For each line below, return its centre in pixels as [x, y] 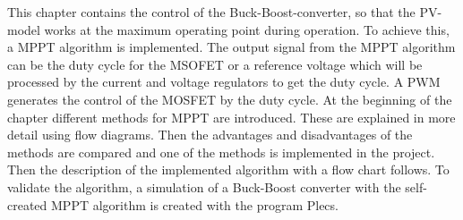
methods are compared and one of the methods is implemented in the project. [221, 152]
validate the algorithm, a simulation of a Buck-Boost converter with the [204, 186]
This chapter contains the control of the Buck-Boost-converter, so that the [211, 12]
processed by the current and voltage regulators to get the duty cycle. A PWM [224, 82]
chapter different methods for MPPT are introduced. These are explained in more [231, 117]
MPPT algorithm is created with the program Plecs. [195, 204]
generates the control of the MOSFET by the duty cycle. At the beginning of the [230, 99]
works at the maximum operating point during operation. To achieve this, [247, 29]
